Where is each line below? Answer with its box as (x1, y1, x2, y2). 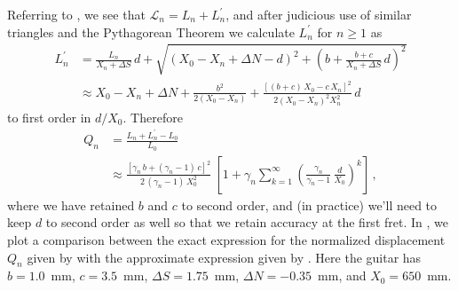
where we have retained (7, 195, 135, 214)
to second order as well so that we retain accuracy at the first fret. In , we (45, 213, 448, 232)
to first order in (7, 107, 91, 126)
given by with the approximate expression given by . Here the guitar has (27, 248, 422, 266)
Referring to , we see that (7, 5, 146, 23)
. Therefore (122, 107, 183, 126)
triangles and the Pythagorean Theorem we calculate (7, 22, 295, 41)
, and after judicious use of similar (225, 5, 412, 23)
